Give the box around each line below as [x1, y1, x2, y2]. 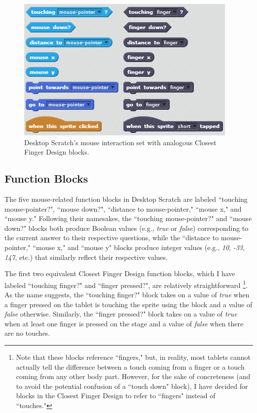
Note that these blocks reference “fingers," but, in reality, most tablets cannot [16, 351, 251, 362]
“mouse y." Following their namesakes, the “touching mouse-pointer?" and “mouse [4, 213, 252, 223]
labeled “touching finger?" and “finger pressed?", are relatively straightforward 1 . [4, 278, 248, 290]
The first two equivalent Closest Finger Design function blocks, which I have [4, 268, 235, 279]
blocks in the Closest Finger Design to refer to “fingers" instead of [16, 390, 216, 401]
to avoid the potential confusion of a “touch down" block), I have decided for [16, 381, 248, 391]
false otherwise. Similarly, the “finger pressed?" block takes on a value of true [4, 309, 237, 319]
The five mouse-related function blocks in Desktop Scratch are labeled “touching [4, 193, 248, 204]
